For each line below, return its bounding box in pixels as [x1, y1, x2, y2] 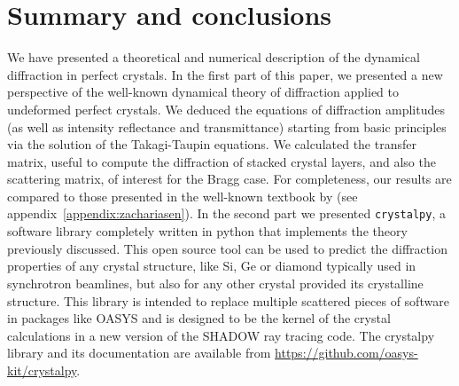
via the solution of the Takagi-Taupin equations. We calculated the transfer [7, 135, 416, 154]
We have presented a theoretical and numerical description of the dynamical [7, 48, 420, 67]
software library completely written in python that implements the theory [7, 222, 408, 240]
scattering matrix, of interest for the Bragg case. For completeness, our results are [7, 169, 452, 188]
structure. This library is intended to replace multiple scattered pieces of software [7, 291, 449, 310]
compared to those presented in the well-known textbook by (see [7, 186, 358, 205]
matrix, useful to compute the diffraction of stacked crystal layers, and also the [7, 152, 436, 170]
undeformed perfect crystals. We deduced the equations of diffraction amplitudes [7, 99, 445, 118]
